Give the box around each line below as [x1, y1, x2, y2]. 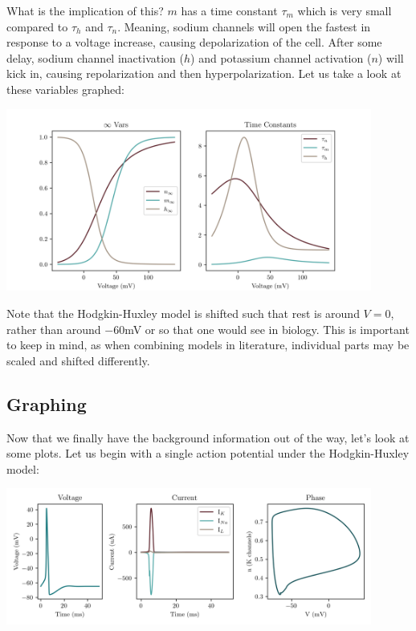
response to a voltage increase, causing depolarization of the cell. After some [6, 34, 382, 51]
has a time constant [181, 2, 278, 18]
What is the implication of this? [6, 2, 164, 18]
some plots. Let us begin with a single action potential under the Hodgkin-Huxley [6, 445, 410, 462]
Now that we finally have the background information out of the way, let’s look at [6, 429, 410, 446]
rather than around [6, 320, 101, 337]
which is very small [297, 2, 392, 18]
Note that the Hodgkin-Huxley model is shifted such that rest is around [6, 304, 360, 321]
